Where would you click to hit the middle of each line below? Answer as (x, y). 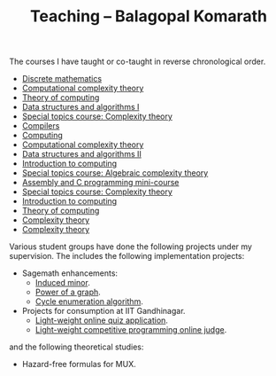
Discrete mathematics (62, 79)
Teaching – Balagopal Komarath (149, 16)
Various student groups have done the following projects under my (130, 247)
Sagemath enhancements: (69, 273)
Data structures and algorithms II (81, 154)
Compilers (41, 126)
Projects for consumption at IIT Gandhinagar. (103, 311)
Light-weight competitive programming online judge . (131, 330)
